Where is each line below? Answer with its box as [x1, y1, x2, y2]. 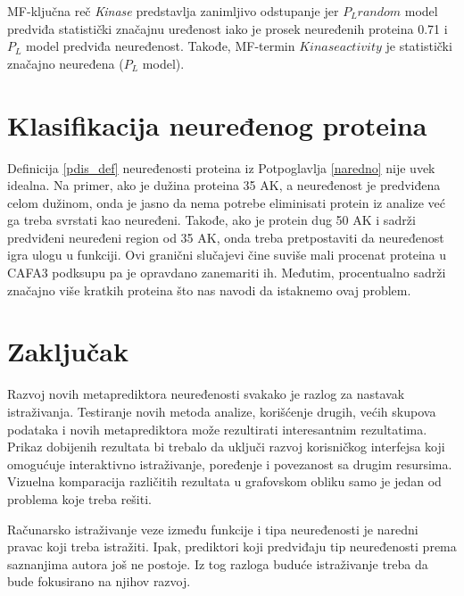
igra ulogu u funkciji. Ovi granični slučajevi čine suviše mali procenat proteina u [7, 245, 446, 264]
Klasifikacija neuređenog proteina [7, 106, 427, 143]
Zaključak [7, 333, 128, 369]
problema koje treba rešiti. [7, 489, 152, 508]
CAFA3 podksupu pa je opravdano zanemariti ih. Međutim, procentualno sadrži [7, 263, 446, 282]
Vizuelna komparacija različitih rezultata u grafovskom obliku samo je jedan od [7, 472, 442, 491]
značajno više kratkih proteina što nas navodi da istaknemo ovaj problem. [7, 280, 411, 299]
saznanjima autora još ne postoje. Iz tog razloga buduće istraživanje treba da [7, 554, 428, 573]
